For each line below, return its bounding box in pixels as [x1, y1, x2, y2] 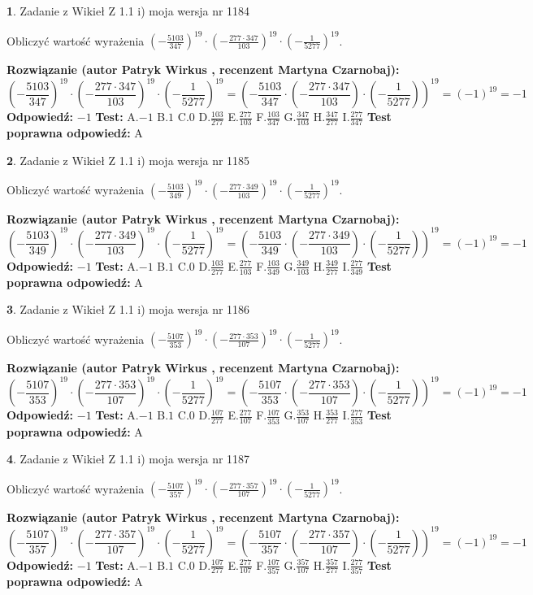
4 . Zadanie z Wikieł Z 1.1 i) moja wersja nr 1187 [6, 450, 250, 467]
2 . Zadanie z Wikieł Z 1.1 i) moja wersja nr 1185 [6, 151, 250, 168]
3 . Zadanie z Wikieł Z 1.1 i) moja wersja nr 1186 [6, 301, 250, 318]
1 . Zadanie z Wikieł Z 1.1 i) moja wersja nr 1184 [6, 2, 250, 19]
